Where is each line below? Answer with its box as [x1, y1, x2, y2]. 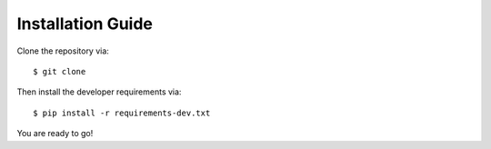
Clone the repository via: [16, 45, 109, 56]
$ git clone [33, 66, 86, 76]
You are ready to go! [16, 128, 94, 139]
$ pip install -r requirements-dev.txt [33, 107, 211, 118]
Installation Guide [16, 14, 154, 34]
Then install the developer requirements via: [16, 86, 182, 97]
